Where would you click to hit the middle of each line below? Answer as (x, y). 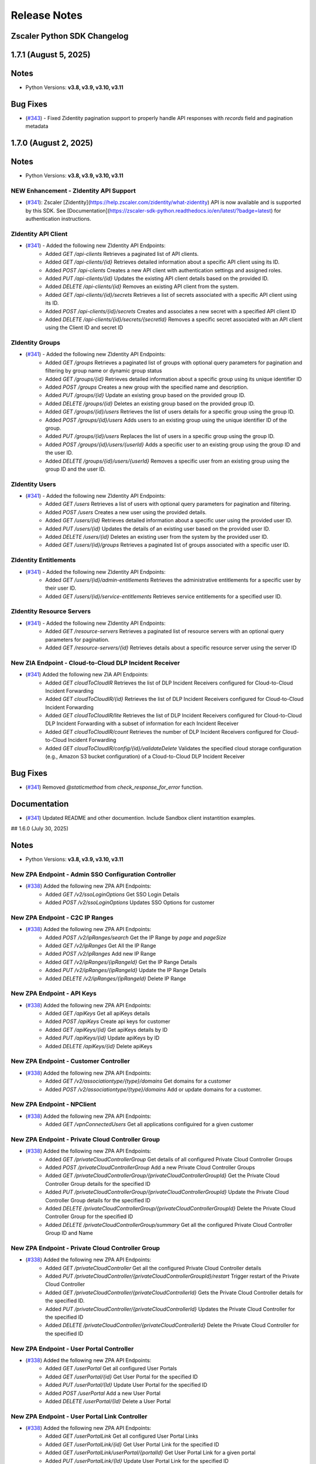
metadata (37, 126)
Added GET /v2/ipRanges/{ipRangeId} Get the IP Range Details (121, 962)
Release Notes (47, 15)
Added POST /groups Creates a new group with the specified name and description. (147, 387)
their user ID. (61, 588)
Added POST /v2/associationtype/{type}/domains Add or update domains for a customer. (154, 1089)
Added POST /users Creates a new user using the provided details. (126, 512)
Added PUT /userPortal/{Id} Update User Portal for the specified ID (126, 1385)
